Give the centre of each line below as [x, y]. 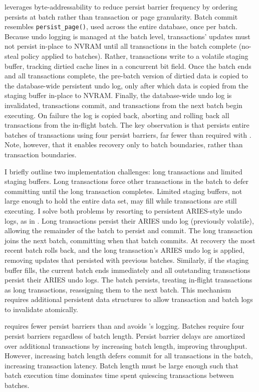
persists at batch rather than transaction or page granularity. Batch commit [121, 16]
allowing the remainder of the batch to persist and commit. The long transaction [129, 230]
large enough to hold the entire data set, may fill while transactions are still [121, 201]
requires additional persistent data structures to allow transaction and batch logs [129, 299]
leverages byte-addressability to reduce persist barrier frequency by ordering [121, 7]
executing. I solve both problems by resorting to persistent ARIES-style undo [123, 210]
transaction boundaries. [41, 154]
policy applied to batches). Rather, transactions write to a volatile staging [135, 56]
